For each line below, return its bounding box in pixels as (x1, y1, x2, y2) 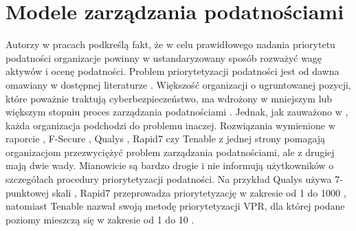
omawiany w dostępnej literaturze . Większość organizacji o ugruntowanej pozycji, (5, 77, 351, 91)
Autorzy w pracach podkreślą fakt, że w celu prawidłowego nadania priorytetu (5, 37, 335, 52)
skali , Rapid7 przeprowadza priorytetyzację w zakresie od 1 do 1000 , (52, 185, 346, 199)
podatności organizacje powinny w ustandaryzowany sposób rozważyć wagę (5, 50, 322, 65)
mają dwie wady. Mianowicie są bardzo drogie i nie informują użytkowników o (5, 158, 334, 173)
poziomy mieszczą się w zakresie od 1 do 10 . (5, 212, 194, 226)
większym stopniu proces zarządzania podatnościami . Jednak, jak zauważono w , (5, 104, 348, 119)
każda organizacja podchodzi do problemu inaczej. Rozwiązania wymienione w (5, 118, 335, 132)
